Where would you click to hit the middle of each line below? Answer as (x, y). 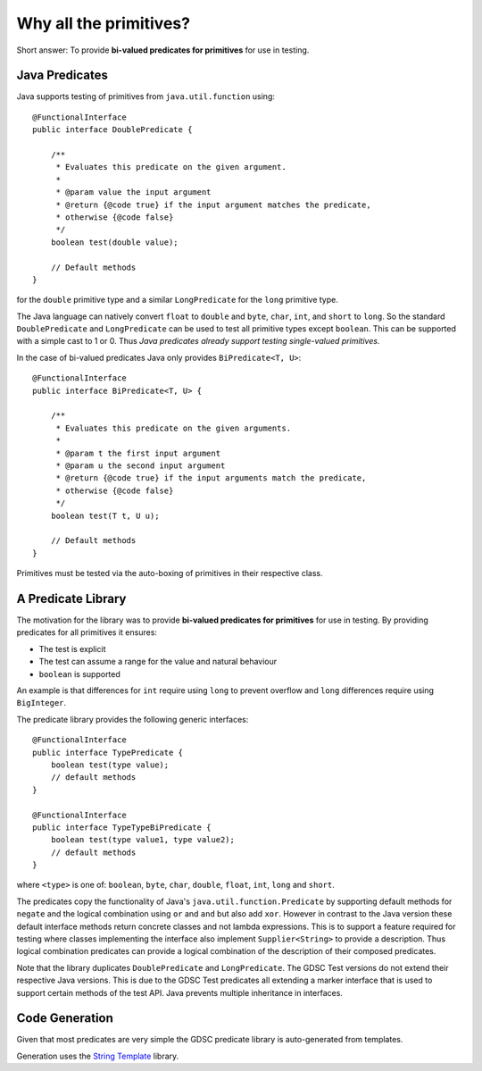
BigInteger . (42, 703)
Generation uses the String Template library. (98, 1056)
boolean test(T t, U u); (105, 515)
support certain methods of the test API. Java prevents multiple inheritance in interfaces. (180, 992)
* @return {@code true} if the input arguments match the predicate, (211, 478)
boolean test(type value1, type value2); (143, 840)
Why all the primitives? (104, 23)
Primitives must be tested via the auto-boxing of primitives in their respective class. (170, 573)
